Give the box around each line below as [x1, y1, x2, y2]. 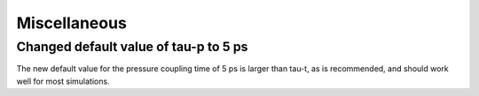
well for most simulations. [16, 76, 110, 86]
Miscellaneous [16, 13, 128, 33]
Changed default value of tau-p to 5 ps [16, 39, 248, 55]
